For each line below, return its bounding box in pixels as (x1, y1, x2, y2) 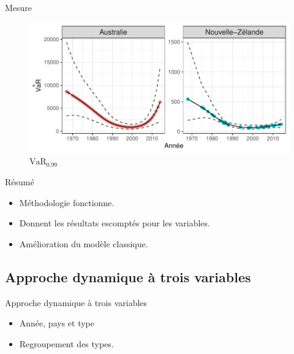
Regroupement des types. (19, 337, 114, 350)
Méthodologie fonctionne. (19, 196, 115, 209)
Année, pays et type (19, 317, 94, 329)
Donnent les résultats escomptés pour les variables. (19, 217, 210, 229)
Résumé (5, 175, 34, 188)
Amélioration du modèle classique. (19, 237, 148, 250)
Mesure (5, 1, 32, 13)
